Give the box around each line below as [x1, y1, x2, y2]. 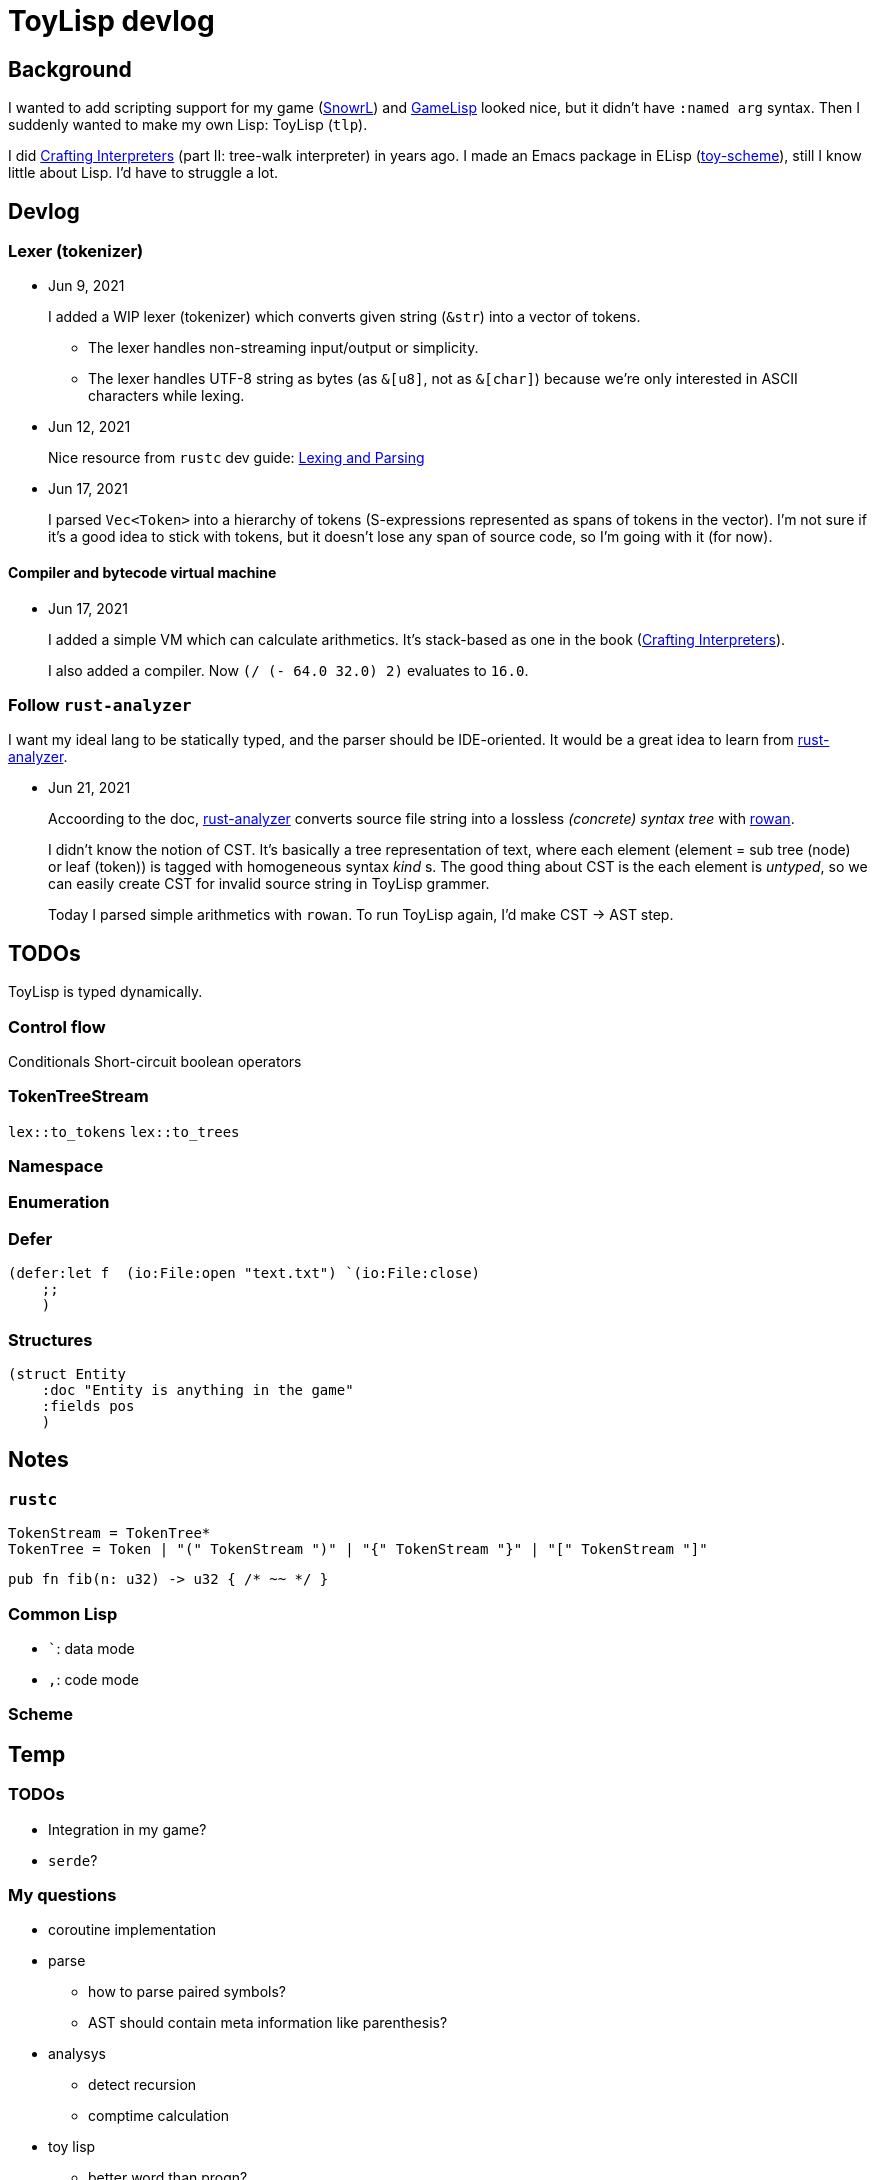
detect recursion [88, 2076, 197, 2094]
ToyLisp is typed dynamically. [8, 983, 203, 1001]
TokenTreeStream [8, 1086, 149, 1107]
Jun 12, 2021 [48, 418, 131, 436]
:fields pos [41, 1397, 135, 1414]
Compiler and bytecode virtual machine [8, 564, 277, 581]
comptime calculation [88, 2107, 230, 2125]
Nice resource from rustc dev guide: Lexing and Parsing [48, 449, 425, 467]
